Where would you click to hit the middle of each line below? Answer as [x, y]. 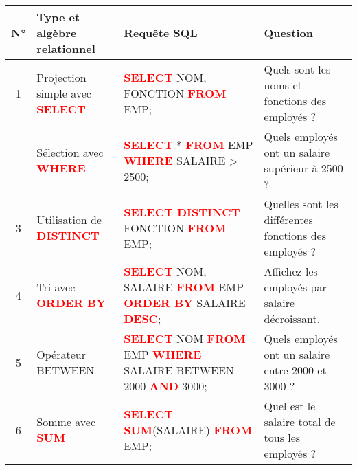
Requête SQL [161, 33]
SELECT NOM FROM [185, 338]
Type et [58, 17]
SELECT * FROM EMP [188, 144]
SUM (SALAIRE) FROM [188, 429]
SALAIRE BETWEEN [179, 370]
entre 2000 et [295, 370]
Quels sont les [297, 69]
